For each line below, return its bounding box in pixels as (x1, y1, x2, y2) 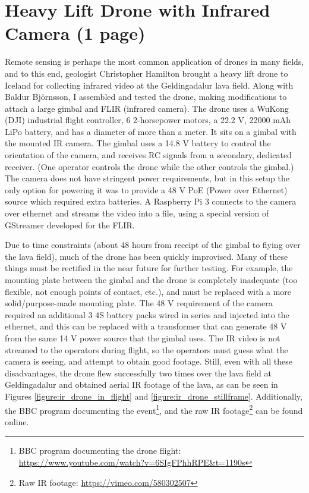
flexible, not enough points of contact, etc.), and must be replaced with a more (5, 285, 292, 297)
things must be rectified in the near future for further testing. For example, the (5, 262, 293, 274)
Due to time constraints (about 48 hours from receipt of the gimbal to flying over (5, 238, 301, 251)
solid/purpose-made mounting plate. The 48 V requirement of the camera (5, 297, 273, 309)
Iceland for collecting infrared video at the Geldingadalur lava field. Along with (5, 78, 294, 91)
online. (5, 415, 29, 428)
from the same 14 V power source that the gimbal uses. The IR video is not (5, 331, 280, 344)
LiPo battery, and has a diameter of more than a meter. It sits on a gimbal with (5, 125, 297, 137)
